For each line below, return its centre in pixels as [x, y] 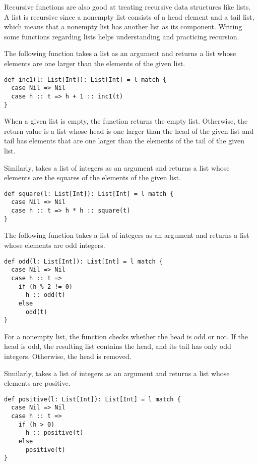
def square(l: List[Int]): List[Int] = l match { [89, 194]
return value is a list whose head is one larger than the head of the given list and [129, 131]
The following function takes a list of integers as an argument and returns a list [127, 235]
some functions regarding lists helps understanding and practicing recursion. [122, 36]
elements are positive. [37, 383]
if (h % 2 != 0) [46, 287]
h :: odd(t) [45, 295]
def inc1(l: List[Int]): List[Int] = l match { [85, 80]
